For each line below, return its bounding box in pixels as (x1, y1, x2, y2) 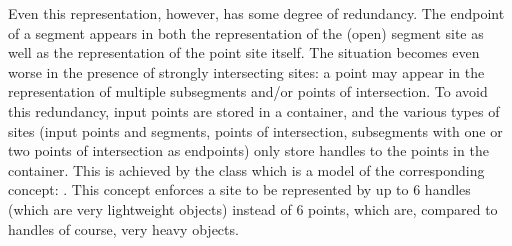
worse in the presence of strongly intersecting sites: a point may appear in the (8, 61, 485, 82)
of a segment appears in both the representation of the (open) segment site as (8, 22, 484, 43)
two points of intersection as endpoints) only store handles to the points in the (8, 140, 489, 161)
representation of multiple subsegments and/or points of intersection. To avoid (8, 81, 488, 102)
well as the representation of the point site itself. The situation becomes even (8, 42, 480, 63)
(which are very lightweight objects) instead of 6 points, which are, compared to (8, 198, 498, 219)
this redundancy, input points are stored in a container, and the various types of (8, 100, 500, 121)
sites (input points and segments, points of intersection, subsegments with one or (8, 120, 503, 141)
